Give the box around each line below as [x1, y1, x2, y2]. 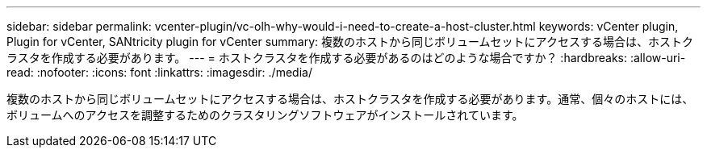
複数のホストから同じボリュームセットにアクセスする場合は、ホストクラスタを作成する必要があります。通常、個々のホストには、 [6, 92, 694, 106]
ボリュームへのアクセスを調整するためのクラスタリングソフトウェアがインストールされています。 [6, 108, 524, 122]
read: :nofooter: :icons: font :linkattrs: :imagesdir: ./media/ [6, 65, 312, 79]
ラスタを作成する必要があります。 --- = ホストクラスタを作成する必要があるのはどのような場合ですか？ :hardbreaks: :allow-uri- [6, 51, 686, 65]
